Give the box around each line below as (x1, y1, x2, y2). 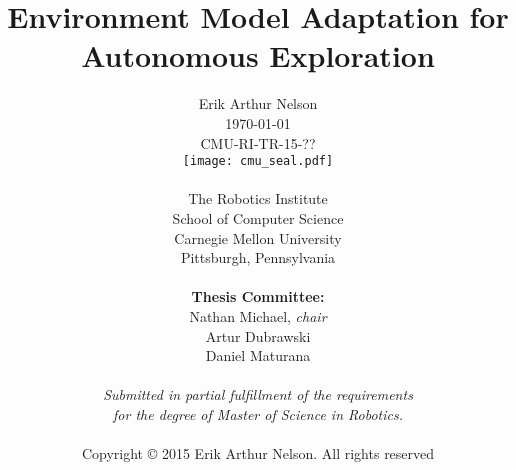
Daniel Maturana (205, 345, 311, 366)
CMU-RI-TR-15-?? (200, 132, 316, 153)
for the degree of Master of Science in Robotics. (113, 403, 403, 424)
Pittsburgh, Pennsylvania (180, 247, 336, 268)
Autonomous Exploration (81, 35, 435, 76)
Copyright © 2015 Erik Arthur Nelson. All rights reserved (81, 443, 435, 464)
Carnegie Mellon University (174, 227, 342, 248)
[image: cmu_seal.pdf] (182, 154, 334, 169)
